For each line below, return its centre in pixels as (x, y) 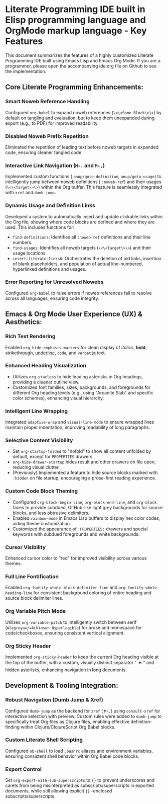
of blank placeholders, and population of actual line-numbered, (78, 264)
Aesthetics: (24, 322)
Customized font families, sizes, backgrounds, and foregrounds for (81, 387)
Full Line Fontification (32, 576)
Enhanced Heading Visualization (46, 366)
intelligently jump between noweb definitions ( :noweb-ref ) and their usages (83, 182)
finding (13, 727)
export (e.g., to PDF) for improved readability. (52, 123)
